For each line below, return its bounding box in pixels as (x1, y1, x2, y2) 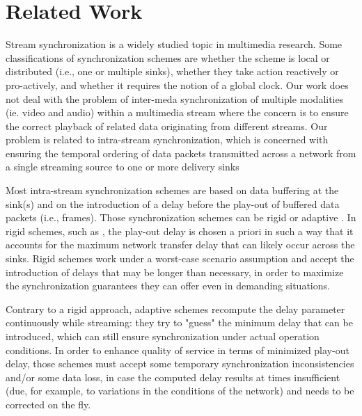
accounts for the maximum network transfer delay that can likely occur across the (6, 237, 355, 252)
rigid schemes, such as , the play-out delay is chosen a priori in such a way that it (6, 223, 354, 238)
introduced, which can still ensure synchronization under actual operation (6, 329, 320, 343)
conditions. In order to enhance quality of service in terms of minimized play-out (6, 342, 349, 357)
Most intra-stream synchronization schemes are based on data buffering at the (6, 183, 339, 198)
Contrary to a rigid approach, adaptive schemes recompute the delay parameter (6, 301, 345, 316)
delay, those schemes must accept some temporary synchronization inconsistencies (6, 356, 354, 371)
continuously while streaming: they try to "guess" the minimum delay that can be (6, 315, 353, 330)
